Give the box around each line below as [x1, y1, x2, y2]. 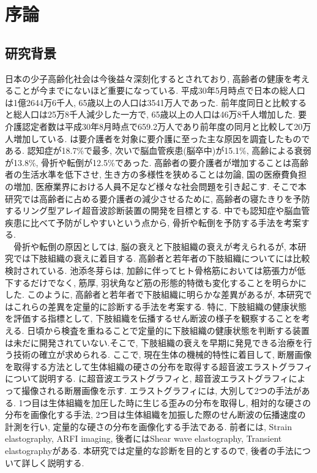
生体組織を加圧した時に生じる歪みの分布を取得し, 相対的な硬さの [48, 396, 311, 409]
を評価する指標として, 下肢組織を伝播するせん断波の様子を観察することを [5, 312, 302, 325]
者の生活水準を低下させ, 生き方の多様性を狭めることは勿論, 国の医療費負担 [5, 168, 307, 181]
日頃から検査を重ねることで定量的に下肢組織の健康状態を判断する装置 [27, 324, 310, 337]
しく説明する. [30, 456, 84, 469]
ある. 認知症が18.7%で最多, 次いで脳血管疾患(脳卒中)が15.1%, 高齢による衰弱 [5, 144, 311, 157]
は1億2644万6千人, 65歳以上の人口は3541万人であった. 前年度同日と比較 [5, 96, 289, 108]
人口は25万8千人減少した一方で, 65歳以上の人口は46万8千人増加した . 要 [21, 108, 307, 121]
